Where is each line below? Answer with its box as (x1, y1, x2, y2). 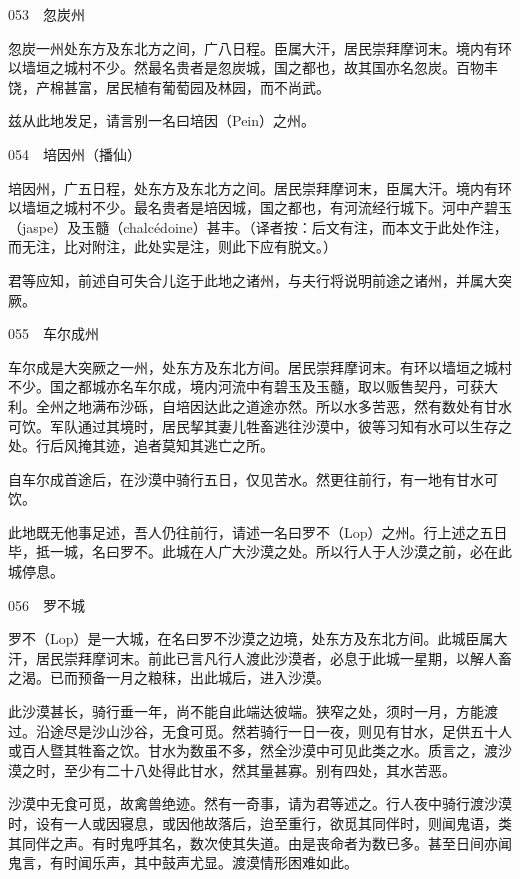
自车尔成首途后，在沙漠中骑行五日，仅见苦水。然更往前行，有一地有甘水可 (8, 468, 498, 489)
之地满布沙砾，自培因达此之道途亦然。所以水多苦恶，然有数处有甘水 (63, 395, 512, 416)
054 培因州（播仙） (8, 143, 141, 164)
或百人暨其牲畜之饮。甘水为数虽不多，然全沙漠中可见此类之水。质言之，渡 (8, 740, 498, 761)
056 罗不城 (8, 594, 85, 615)
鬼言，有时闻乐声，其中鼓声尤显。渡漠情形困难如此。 (8, 852, 358, 873)
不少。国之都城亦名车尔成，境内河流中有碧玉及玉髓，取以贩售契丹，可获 (8, 376, 484, 397)
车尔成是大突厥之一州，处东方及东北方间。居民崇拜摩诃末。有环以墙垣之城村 (8, 356, 512, 377)
